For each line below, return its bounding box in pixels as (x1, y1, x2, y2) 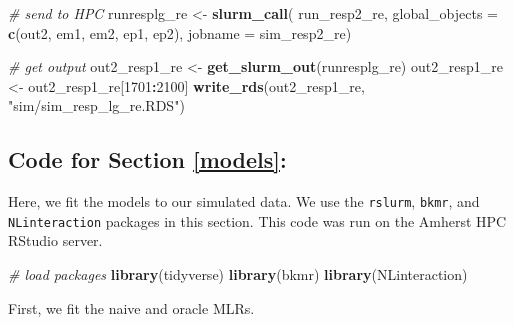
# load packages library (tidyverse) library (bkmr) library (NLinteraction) (8, 264, 468, 285)
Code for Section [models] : (8, 144, 287, 175)
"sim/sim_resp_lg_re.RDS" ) (8, 95, 185, 116)
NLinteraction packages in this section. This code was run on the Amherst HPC (8, 210, 507, 231)
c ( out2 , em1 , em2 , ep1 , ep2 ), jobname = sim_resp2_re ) (8, 22, 352, 43)
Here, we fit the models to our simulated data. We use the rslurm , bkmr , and (8, 191, 480, 212)
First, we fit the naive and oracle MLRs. (8, 297, 255, 318)
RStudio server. (8, 230, 103, 251)
